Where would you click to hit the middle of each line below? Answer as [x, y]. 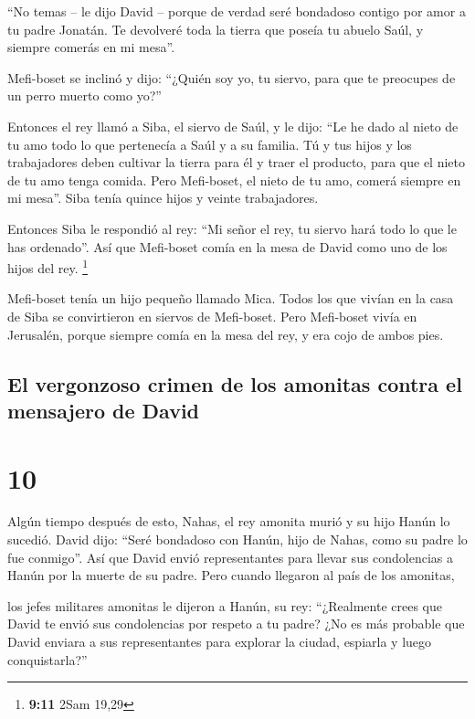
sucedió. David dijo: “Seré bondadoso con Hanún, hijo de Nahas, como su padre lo [237, 539]
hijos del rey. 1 [48, 266]
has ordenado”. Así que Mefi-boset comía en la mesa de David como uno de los [227, 246]
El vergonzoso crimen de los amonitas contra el [235, 383]
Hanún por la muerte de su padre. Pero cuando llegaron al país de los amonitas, [231, 575]
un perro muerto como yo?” [84, 95]
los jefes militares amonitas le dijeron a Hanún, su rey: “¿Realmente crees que [225, 605]
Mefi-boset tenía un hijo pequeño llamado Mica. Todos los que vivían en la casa [231, 298]
